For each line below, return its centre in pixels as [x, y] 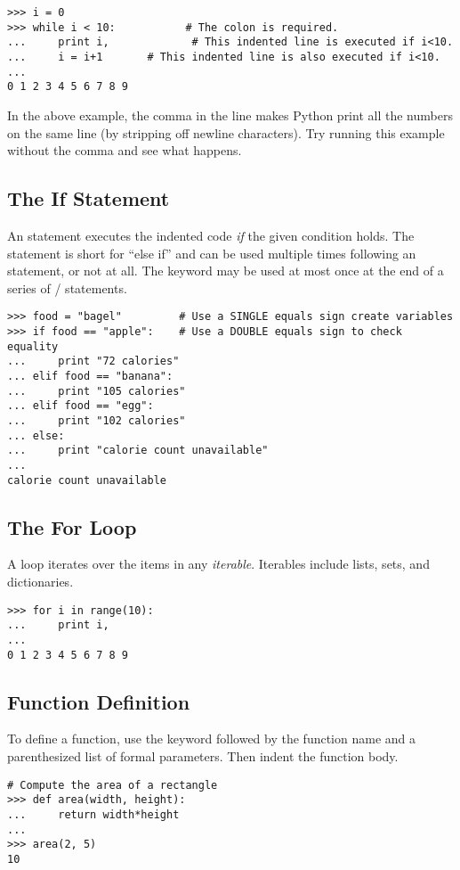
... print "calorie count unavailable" [138, 451]
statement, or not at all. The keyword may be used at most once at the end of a [226, 271]
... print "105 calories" [97, 391]
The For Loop [72, 526]
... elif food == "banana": [90, 376]
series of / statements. [67, 287]
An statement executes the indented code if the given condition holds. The [211, 235]
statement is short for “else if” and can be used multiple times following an [212, 253]
